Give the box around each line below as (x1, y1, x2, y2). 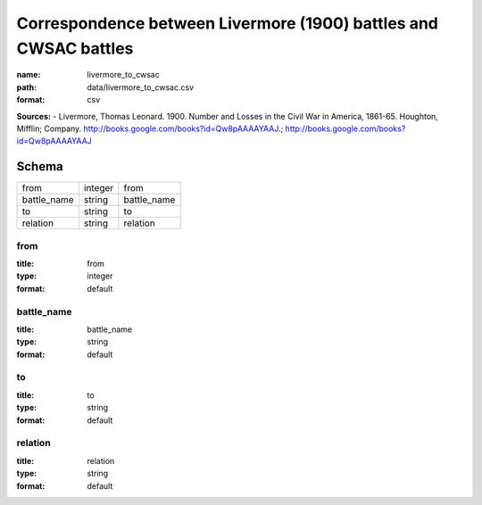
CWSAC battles (16, 38, 134, 58)
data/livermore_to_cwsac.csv (87, 81, 195, 93)
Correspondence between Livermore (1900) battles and (16, 13, 439, 33)
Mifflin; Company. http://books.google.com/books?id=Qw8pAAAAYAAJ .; (16, 123, 284, 134)
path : (16, 81, 37, 93)
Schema (16, 159, 64, 174)
